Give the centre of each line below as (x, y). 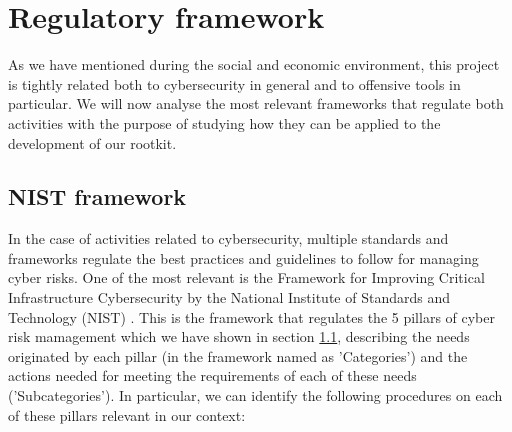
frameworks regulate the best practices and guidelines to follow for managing (243, 257)
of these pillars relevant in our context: (127, 414)
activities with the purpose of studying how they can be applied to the (224, 122)
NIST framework (97, 196)
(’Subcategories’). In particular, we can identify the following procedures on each (255, 395)
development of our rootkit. (92, 142)
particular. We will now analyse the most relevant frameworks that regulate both (256, 103)
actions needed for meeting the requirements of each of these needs (212, 375)
